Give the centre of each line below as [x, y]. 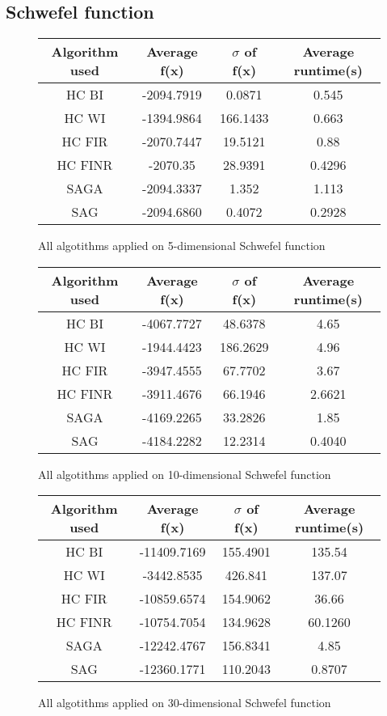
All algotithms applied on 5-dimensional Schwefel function [182, 246]
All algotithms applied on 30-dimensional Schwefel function [185, 703]
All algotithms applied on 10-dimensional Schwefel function [185, 474]
